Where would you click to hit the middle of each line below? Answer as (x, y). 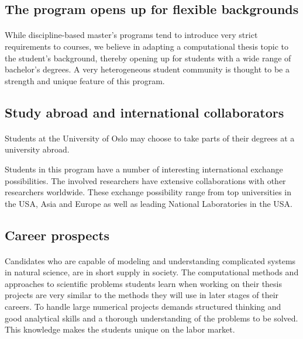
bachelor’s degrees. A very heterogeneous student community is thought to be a (147, 69)
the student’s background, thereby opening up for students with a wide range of (148, 58)
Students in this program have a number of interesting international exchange (144, 169)
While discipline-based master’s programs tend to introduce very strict (131, 35)
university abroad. (37, 149)
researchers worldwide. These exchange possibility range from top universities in (148, 192)
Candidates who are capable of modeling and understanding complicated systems (150, 260)
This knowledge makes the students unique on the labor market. (120, 329)
